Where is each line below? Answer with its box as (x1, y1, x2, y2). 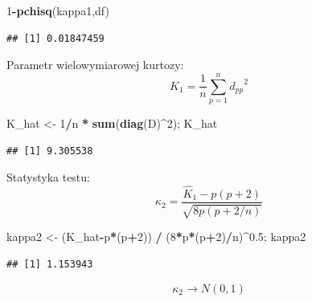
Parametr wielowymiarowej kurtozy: (6, 56, 184, 73)
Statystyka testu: (6, 169, 90, 186)
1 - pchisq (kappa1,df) (6, 2, 109, 18)
